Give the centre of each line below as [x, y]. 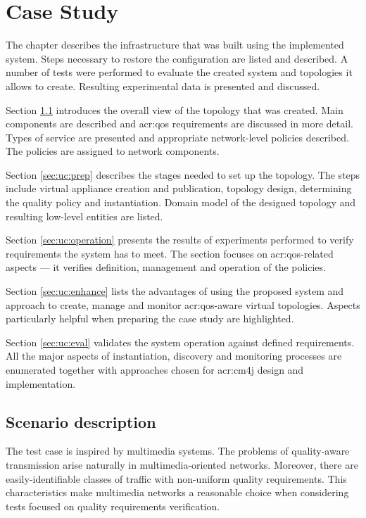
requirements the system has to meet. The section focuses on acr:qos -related [170, 253]
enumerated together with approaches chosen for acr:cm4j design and [155, 369]
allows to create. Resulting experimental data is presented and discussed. [163, 86]
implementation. [41, 383]
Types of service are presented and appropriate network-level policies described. [177, 137]
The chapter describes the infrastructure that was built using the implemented [175, 45]
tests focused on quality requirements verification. [113, 506]
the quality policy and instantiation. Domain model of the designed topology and [181, 202]
